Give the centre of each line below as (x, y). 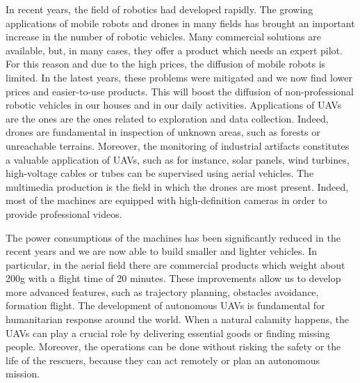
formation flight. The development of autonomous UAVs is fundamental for (165, 305)
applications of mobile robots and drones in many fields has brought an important (180, 23)
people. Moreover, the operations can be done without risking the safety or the (173, 346)
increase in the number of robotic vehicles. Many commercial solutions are (163, 37)
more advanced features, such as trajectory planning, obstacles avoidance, (162, 291)
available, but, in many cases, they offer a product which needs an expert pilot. (174, 50)
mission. (23, 374)
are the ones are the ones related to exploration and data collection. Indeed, (167, 118)
